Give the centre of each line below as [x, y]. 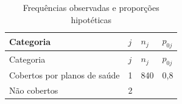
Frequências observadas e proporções [91, 7]
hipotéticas [91, 19]
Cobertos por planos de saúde [65, 75]
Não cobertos [34, 90]
